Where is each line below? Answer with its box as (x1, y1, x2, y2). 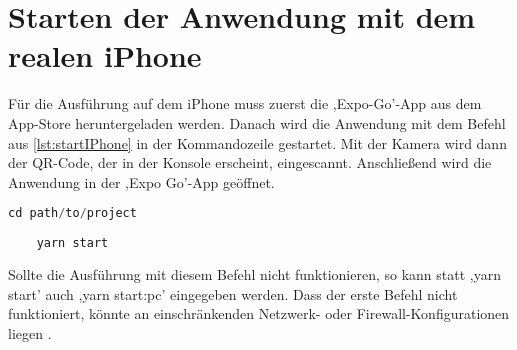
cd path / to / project (8, 206, 137, 221)
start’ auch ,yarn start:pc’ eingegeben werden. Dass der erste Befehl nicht (8, 283, 458, 304)
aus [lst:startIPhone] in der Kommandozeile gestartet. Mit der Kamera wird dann (8, 132, 507, 153)
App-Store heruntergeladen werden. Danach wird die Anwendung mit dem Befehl (8, 112, 506, 133)
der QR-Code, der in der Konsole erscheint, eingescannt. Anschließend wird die (8, 152, 492, 173)
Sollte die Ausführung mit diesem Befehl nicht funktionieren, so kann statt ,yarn (8, 263, 501, 284)
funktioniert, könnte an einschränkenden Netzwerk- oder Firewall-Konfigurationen (8, 303, 510, 324)
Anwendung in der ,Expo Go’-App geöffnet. (8, 171, 275, 192)
